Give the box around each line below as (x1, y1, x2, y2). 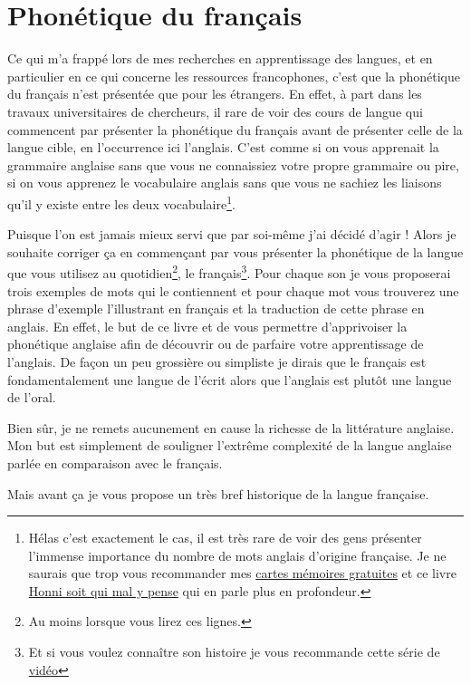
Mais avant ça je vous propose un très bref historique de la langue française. (7, 484, 429, 503)
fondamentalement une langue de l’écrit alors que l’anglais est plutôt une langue (7, 370, 452, 389)
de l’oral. (7, 388, 56, 407)
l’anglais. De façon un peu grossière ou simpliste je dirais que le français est (7, 352, 427, 371)
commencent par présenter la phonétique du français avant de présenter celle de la (7, 120, 463, 139)
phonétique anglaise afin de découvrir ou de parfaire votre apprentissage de (7, 334, 424, 353)
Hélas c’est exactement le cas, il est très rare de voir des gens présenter (28, 528, 422, 547)
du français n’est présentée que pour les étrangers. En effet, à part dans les (7, 84, 422, 103)
